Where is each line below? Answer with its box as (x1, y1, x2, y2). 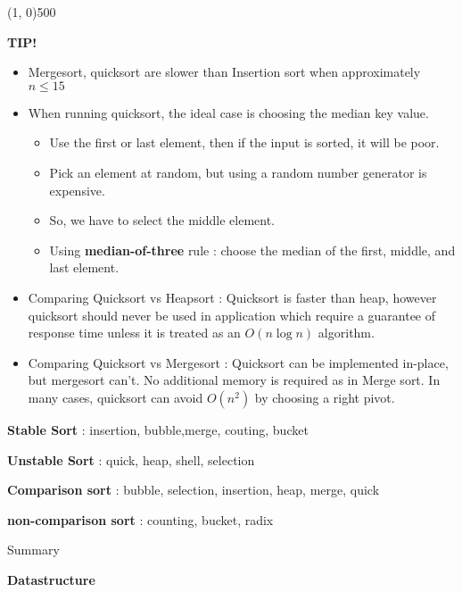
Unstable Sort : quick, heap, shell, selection (7, 450, 255, 469)
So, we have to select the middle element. (49, 211, 275, 229)
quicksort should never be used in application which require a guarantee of (28, 305, 436, 324)
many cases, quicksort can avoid (28, 388, 203, 406)
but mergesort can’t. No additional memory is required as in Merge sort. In (28, 371, 441, 389)
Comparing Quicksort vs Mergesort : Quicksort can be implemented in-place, (28, 353, 449, 371)
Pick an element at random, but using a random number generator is (49, 163, 427, 181)
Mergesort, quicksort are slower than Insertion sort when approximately (28, 63, 421, 81)
